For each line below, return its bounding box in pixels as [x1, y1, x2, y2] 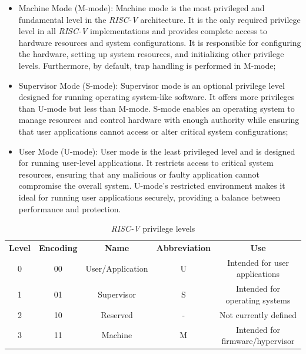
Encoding [38, 241, 78, 253]
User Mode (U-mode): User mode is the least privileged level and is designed [18, 145, 295, 157]
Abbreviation [156, 241, 211, 253]
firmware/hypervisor [221, 335, 295, 347]
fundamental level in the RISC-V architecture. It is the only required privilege [18, 13, 301, 25]
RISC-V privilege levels [111, 222, 195, 235]
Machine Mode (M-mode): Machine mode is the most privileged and [18, 2, 265, 14]
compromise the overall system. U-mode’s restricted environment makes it [18, 179, 285, 192]
